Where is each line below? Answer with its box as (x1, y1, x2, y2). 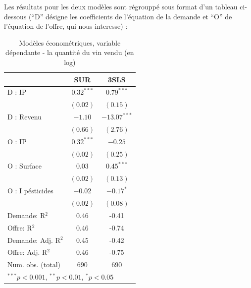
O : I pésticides (7, 185, 53, 196)
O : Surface (7, 161, 42, 171)
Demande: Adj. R (7, 234, 60, 245)
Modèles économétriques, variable (19, 37, 121, 48)
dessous (4, 11, 27, 21)
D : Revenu (7, 112, 42, 122)
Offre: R (7, 222, 32, 232)
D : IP (7, 87, 27, 97)
